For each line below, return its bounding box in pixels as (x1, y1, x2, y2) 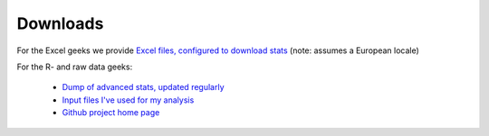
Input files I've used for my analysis (62, 95, 195, 105)
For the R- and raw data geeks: (16, 61, 133, 72)
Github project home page (62, 107, 160, 118)
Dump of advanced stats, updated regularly (62, 82, 225, 93)
